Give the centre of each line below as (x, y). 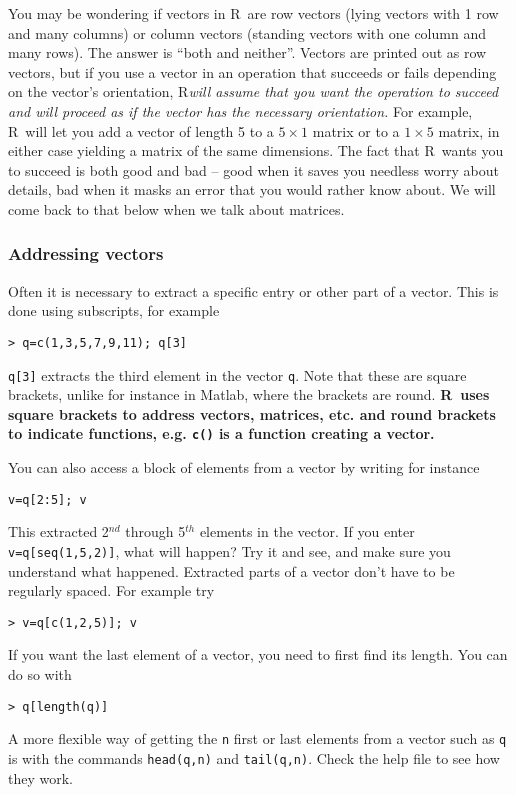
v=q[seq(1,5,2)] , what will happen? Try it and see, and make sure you (229, 550)
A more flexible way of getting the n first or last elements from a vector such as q (257, 738)
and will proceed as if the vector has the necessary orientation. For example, (240, 110)
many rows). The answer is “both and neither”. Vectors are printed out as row (247, 52)
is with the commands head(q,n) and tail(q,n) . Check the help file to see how (254, 757)
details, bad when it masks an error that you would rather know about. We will (252, 189)
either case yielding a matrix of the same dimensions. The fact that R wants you (256, 150)
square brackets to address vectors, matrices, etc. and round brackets (252, 413)
